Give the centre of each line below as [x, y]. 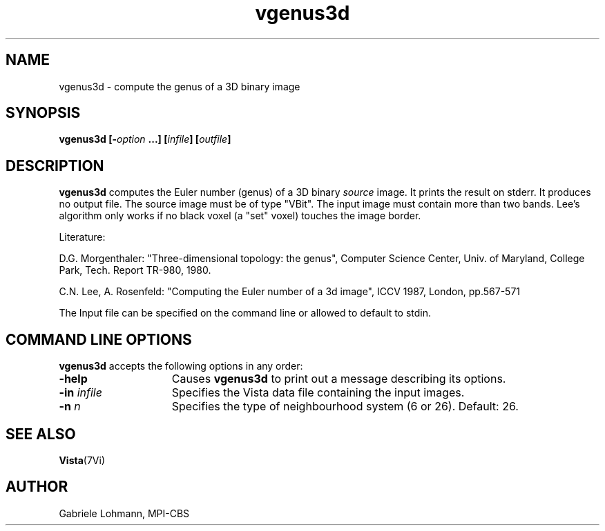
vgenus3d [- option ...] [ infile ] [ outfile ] [145, 139]
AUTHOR [37, 487]
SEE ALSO [41, 434]
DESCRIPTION [55, 166]
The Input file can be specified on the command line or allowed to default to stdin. [245, 313]
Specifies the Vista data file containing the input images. [318, 393]
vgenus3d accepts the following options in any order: [181, 366]
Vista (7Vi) [82, 460]
